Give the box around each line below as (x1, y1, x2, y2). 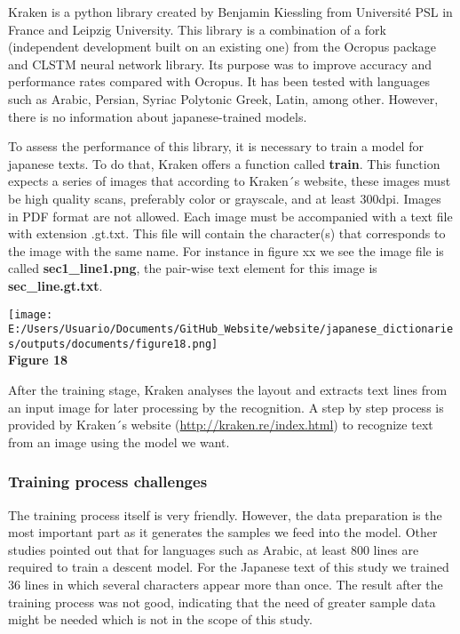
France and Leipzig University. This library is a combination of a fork (8, 20, 386, 38)
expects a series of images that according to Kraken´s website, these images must (8, 172, 451, 190)
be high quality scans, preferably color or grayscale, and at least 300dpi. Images (8, 189, 441, 207)
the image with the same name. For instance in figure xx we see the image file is (8, 241, 444, 260)
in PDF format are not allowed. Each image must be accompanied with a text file (8, 206, 453, 225)
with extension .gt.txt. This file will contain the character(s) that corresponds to (8, 224, 446, 243)
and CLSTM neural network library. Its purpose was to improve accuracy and (8, 54, 432, 73)
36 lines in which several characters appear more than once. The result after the (8, 575, 443, 594)
